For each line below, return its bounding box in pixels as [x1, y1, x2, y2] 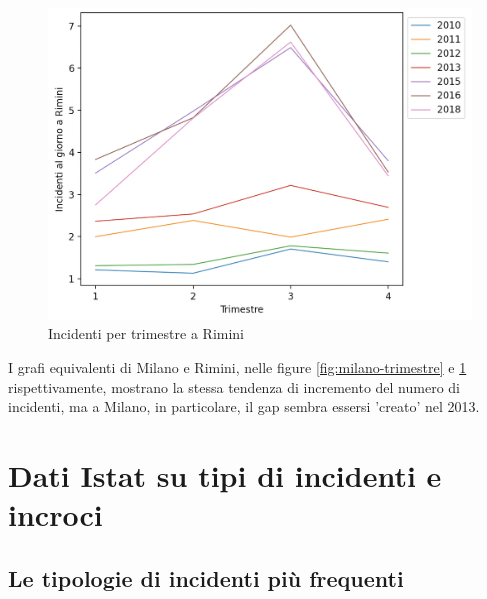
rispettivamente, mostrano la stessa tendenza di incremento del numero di [8, 376, 461, 397]
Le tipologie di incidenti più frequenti [8, 562, 404, 593]
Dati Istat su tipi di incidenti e [8, 454, 442, 495]
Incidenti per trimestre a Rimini [48, 323, 244, 344]
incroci [8, 494, 103, 535]
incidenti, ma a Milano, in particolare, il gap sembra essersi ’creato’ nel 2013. [8, 396, 480, 417]
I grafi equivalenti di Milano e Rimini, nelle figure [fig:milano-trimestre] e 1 [8, 356, 467, 377]
